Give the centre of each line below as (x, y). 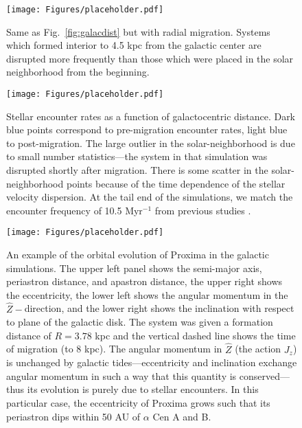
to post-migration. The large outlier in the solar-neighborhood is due (151, 143)
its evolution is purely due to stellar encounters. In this (143, 389)
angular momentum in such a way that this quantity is (121, 375)
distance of (29, 335)
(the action (258, 349)
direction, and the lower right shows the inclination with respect (159, 308)
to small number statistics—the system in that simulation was (137, 156)
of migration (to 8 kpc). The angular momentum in (114, 349)
